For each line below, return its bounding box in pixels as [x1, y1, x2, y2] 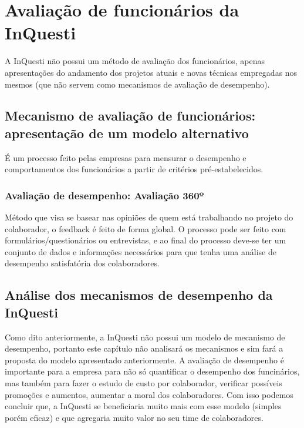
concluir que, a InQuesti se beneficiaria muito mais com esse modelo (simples [5, 400, 282, 412]
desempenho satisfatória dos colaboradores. [5, 257, 160, 269]
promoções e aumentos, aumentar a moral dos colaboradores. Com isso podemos [5, 388, 293, 400]
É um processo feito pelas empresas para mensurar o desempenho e [5, 151, 246, 163]
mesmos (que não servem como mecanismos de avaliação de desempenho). [5, 78, 270, 90]
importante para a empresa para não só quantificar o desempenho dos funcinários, [5, 365, 300, 377]
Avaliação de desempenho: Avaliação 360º [5, 188, 204, 202]
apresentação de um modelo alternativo [5, 123, 249, 142]
